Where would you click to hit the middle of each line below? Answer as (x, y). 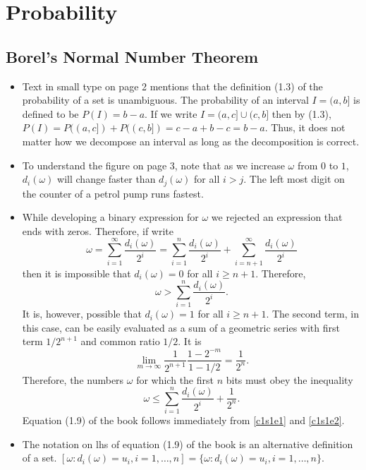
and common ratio (120, 341)
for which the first (175, 379)
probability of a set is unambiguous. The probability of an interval (165, 100)
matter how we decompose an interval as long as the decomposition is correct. (191, 141)
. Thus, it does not (305, 127)
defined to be (50, 113)
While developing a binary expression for (110, 217)
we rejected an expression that (277, 217)
